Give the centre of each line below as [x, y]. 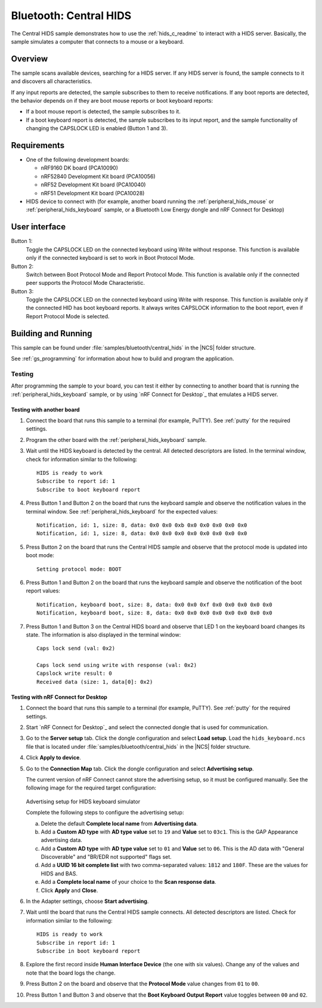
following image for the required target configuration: [91, 788]
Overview [30, 59]
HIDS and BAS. [59, 873]
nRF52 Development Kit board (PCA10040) [93, 185]
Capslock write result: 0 [75, 674]
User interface [38, 227]
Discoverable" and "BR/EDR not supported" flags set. [106, 857]
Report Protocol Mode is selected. [68, 316]
